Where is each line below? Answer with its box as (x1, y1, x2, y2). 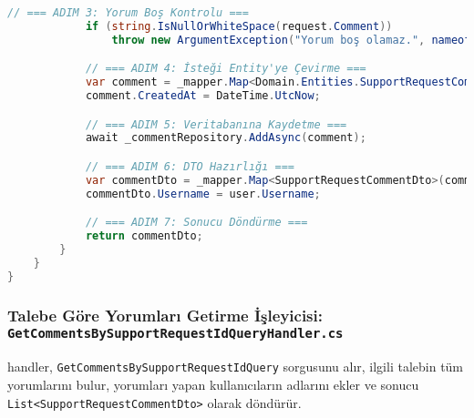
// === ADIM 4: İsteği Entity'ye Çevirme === (85, 62, 366, 76)
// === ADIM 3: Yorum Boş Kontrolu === (7, 6, 249, 19)
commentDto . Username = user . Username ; (85, 187, 321, 200)
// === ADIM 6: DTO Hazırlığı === (85, 159, 294, 173)
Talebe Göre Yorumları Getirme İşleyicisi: (7, 303, 323, 326)
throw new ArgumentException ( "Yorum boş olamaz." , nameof (111, 33, 471, 46)
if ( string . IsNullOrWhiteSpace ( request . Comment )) (85, 19, 393, 33)
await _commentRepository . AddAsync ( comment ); (85, 131, 366, 145)
